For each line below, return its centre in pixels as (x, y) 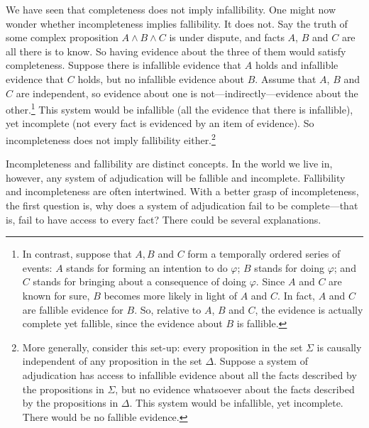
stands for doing (289, 267)
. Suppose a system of (261, 361)
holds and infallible (297, 65)
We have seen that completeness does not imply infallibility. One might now (171, 9)
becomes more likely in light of (170, 295)
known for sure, (56, 295)
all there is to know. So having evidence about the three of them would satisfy (176, 51)
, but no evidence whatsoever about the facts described (235, 389)
